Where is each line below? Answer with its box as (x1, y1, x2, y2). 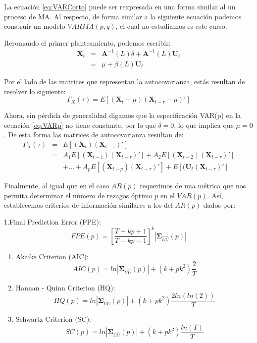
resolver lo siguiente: (4, 86, 66, 96)
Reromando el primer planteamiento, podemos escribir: (4, 37, 171, 48)
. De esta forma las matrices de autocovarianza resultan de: (4, 129, 184, 140)
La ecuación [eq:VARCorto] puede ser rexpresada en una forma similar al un (4, 1, 236, 11)
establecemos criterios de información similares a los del (4, 200, 173, 210)
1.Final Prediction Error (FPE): (4, 216, 101, 227)
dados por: (203, 200, 236, 210)
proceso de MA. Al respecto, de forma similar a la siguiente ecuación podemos (4, 11, 242, 21)
